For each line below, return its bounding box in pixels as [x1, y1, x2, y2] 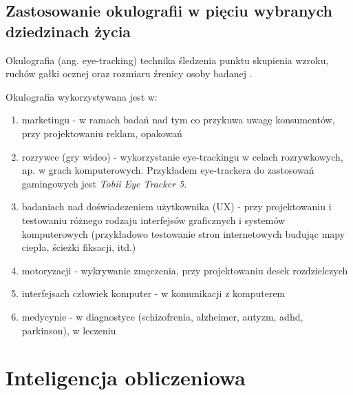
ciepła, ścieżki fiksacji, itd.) [21, 240, 136, 254]
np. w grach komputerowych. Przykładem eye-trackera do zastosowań [21, 163, 314, 177]
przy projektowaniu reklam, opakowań [21, 125, 182, 140]
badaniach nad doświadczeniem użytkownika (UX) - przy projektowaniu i [21, 199, 332, 214]
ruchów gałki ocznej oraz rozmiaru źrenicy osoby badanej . [6, 66, 253, 81]
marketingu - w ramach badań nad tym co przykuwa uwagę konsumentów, [21, 112, 335, 127]
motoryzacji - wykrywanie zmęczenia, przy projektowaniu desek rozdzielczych [21, 263, 348, 277]
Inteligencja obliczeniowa [6, 363, 246, 392]
